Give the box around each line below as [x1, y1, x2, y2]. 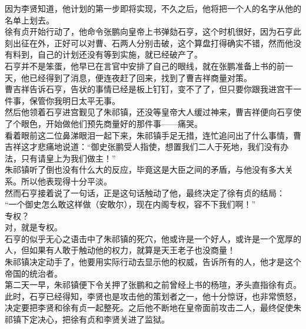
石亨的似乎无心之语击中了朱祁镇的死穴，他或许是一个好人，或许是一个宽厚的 [5, 232, 301, 244]
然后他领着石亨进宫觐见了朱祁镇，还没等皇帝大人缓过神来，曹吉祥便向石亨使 [5, 106, 301, 118]
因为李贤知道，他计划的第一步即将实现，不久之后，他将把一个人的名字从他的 [5, 2, 301, 14]
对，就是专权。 [5, 221, 62, 233]
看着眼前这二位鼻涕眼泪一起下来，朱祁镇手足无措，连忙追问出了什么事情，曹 [5, 129, 301, 141]
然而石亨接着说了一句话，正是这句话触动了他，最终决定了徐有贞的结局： [5, 186, 285, 199]
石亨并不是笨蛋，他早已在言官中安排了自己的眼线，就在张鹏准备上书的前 [5, 59, 285, 72]
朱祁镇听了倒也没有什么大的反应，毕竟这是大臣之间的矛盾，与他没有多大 [5, 163, 285, 176]
